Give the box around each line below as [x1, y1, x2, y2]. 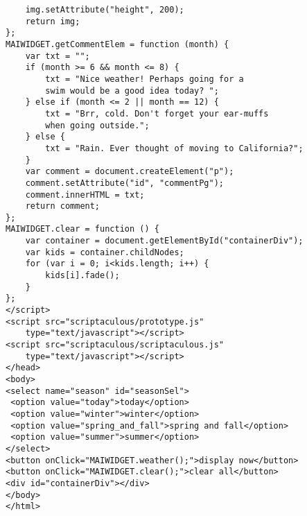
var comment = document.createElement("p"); [25, 166, 234, 177]
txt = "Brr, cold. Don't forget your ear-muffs [45, 108, 269, 119]
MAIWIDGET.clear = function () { [6, 224, 159, 234]
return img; [25, 16, 80, 26]
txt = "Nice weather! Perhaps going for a [45, 74, 244, 84]
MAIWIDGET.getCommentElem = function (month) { [6, 39, 229, 49]
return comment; [25, 201, 100, 212]
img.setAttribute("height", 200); [25, 5, 184, 15]
